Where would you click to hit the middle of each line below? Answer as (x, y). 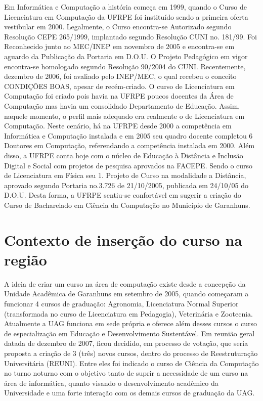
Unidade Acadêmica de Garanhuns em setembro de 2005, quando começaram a (126, 294)
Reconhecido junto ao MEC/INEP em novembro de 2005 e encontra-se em (119, 46)
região (26, 259)
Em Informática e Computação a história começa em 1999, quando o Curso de (125, 7)
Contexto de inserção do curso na (123, 239)
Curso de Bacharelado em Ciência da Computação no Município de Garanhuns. (127, 205)
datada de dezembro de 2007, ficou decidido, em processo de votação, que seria (126, 343)
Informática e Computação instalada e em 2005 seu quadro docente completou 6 (128, 135)
